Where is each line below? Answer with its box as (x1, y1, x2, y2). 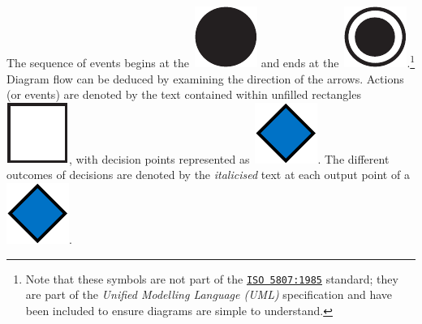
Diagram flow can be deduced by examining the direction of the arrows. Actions (6, 70, 404, 87)
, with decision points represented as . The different (69, 150, 390, 167)
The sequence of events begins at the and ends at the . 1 (6, 52, 416, 70)
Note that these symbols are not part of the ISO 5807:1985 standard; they (25, 270, 398, 287)
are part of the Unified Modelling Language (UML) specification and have (25, 286, 392, 303)
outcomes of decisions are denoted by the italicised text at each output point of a (6, 166, 410, 183)
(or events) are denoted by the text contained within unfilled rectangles (6, 86, 361, 103)
